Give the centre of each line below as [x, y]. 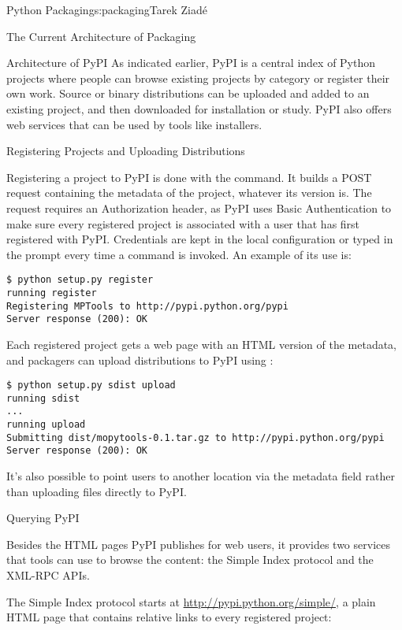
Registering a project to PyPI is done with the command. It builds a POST [189, 177]
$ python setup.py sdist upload [91, 385]
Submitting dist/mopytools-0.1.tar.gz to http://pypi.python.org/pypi [195, 437]
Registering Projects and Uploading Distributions [126, 151]
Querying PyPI [43, 518]
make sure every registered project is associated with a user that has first [183, 223]
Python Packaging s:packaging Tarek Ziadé [107, 9]
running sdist [43, 398]
